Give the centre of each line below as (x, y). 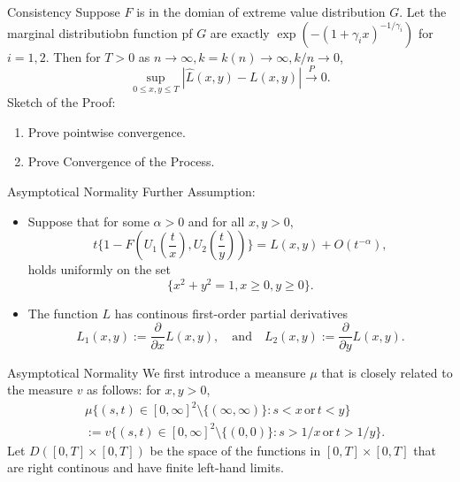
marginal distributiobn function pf (100, 32)
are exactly (240, 32)
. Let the (423, 11)
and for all (216, 221)
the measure (40, 390)
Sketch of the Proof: (61, 102)
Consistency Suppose (64, 11)
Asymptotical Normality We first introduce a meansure (157, 372)
